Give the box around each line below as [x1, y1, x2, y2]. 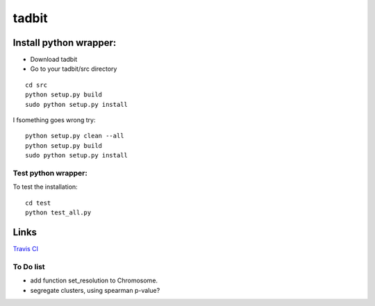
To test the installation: [12, 182, 78, 191]
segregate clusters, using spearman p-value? [30, 286, 160, 294]
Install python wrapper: [12, 37, 117, 49]
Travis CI [12, 245, 38, 253]
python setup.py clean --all [25, 132, 124, 140]
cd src [25, 80, 48, 89]
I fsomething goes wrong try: [12, 116, 96, 124]
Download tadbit [30, 56, 78, 64]
